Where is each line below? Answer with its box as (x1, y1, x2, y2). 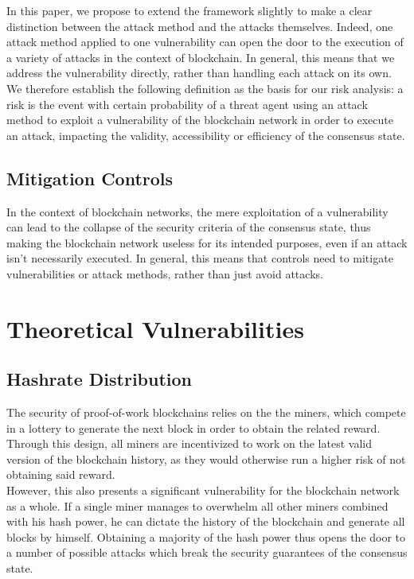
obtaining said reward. (6, 466, 115, 483)
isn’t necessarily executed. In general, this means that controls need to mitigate (6, 250, 393, 266)
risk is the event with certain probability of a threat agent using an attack (6, 95, 368, 112)
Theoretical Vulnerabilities (6, 312, 304, 344)
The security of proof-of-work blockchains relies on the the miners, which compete (6, 404, 406, 421)
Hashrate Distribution (6, 367, 192, 391)
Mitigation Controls (6, 165, 174, 190)
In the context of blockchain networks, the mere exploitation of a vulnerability (6, 203, 389, 220)
